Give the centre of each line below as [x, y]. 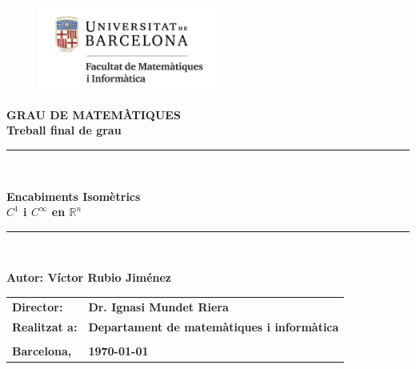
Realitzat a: [45, 326]
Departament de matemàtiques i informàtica [214, 326]
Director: [38, 306]
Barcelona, [42, 350]
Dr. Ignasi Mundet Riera [158, 306]
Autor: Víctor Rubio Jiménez [89, 277]
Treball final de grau [64, 130]
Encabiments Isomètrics [74, 196]
